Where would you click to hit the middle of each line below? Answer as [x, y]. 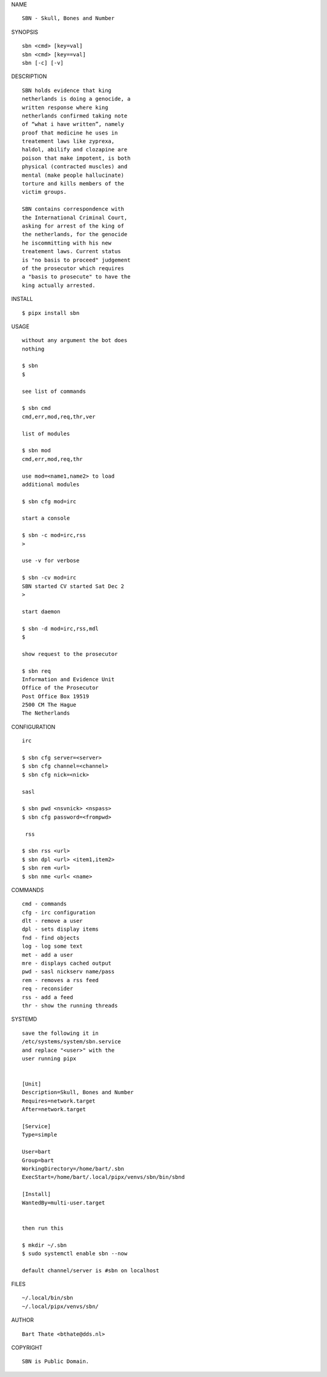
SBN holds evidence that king [67, 90]
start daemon [41, 611]
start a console [46, 518]
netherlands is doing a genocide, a [76, 99]
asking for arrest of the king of [73, 226]
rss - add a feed [48, 997]
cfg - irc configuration [59, 912]
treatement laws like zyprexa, [68, 141]
